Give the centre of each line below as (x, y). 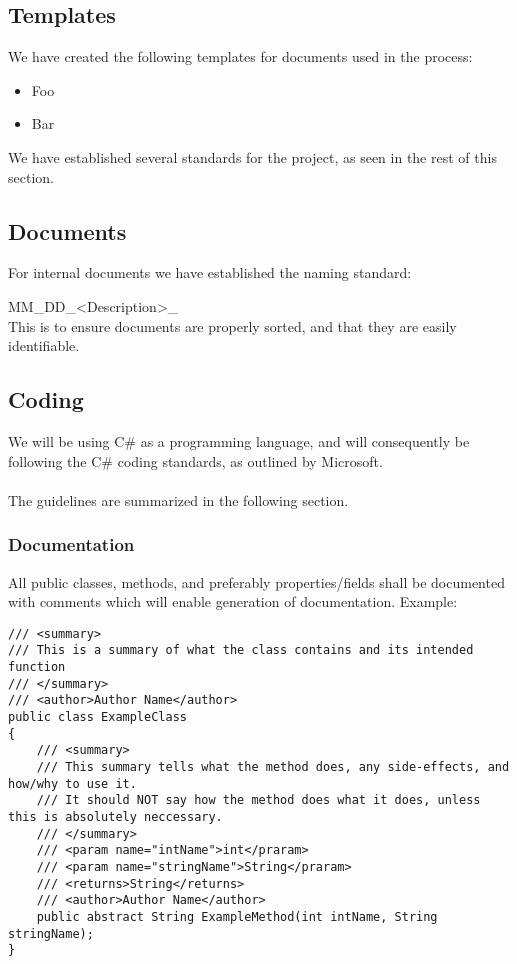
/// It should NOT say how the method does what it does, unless (258, 800)
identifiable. (44, 345)
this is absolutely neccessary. (115, 816)
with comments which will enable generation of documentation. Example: (233, 601)
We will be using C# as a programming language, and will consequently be (239, 440)
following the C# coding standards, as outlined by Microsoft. (195, 460)
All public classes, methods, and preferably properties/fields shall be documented (256, 581)
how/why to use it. (72, 783)
